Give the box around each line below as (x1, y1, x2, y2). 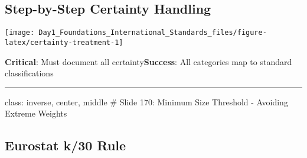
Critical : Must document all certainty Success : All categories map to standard (5, 55, 292, 67)
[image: (5, 28, 35, 37)
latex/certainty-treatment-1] (5, 38, 123, 47)
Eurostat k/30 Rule (5, 136, 126, 154)
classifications (5, 67, 54, 79)
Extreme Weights (5, 107, 67, 120)
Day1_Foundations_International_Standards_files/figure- (38, 28, 267, 37)
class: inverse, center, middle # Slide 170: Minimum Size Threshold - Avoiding (5, 95, 288, 108)
